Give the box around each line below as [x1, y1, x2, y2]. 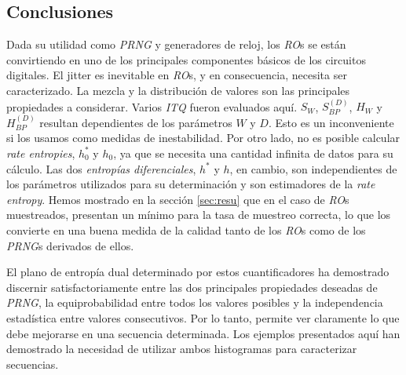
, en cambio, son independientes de [229, 160, 397, 177]
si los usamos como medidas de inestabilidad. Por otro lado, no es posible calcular [6, 129, 401, 146]
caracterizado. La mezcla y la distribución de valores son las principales [6, 82, 350, 98]
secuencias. [6, 355, 59, 372]
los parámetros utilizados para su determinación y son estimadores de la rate [6, 176, 375, 192]
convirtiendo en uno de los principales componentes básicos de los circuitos [6, 51, 366, 67]
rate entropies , [6, 144, 75, 161]
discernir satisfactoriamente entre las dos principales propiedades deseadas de [6, 279, 378, 295]
